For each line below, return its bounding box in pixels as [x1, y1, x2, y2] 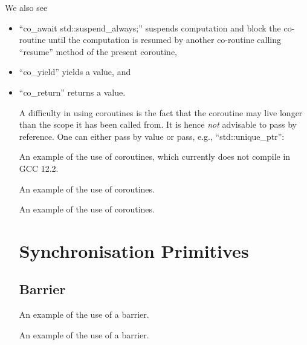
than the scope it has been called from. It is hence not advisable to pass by [19, 118, 297, 131]
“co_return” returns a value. [19, 85, 126, 98]
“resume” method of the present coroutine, [19, 45, 177, 57]
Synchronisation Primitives [19, 238, 249, 263]
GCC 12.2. [19, 162, 59, 174]
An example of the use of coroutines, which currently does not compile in [19, 150, 291, 163]
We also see [5, 1, 48, 13]
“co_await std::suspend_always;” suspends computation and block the [19, 21, 281, 34]
